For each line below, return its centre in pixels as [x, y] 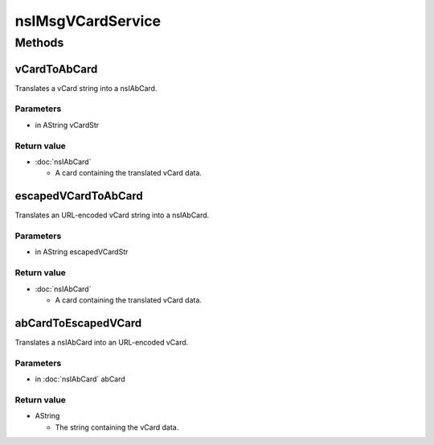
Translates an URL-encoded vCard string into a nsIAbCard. [112, 215]
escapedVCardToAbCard [79, 196]
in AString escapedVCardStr [82, 252]
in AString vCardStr [67, 125]
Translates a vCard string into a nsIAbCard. [86, 88]
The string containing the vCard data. [117, 427]
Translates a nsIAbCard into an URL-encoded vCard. [102, 342]
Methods [39, 43]
